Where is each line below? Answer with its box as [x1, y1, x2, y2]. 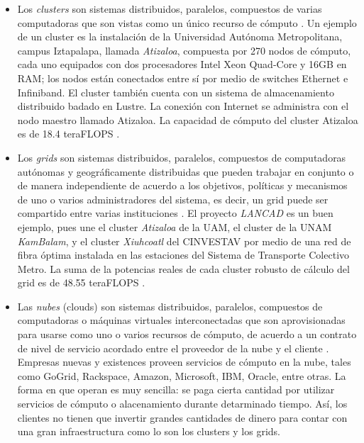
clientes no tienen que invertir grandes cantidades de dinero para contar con [17, 410, 348, 425]
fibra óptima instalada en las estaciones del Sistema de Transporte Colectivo [17, 247, 350, 262]
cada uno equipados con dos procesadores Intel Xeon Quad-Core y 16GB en [17, 57, 347, 72]
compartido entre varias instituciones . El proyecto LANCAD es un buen [17, 206, 333, 220]
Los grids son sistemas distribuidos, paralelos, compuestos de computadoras [17, 150, 346, 164]
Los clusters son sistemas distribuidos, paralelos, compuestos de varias [17, 1, 322, 16]
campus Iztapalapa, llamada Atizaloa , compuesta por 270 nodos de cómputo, [17, 43, 351, 57]
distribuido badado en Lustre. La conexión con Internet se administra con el [17, 99, 349, 113]
